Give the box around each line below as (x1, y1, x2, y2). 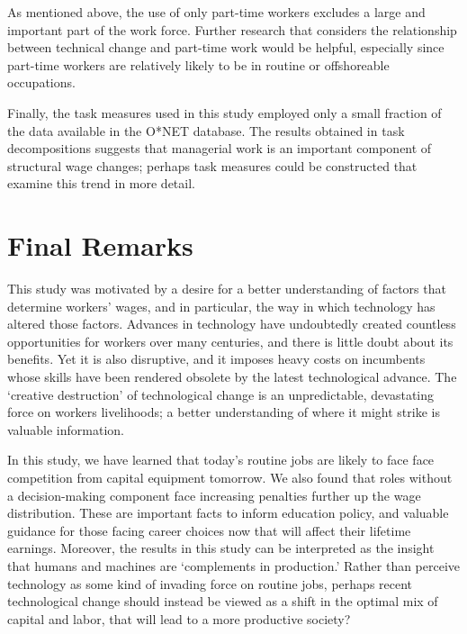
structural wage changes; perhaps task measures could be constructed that (7, 156, 418, 175)
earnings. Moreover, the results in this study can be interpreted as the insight (7, 539, 435, 557)
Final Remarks (7, 227, 193, 264)
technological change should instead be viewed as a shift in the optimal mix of (7, 592, 438, 611)
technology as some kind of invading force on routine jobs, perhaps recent (7, 574, 413, 593)
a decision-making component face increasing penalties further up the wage (7, 485, 421, 504)
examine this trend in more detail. (7, 174, 195, 193)
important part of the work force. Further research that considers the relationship (7, 20, 457, 39)
